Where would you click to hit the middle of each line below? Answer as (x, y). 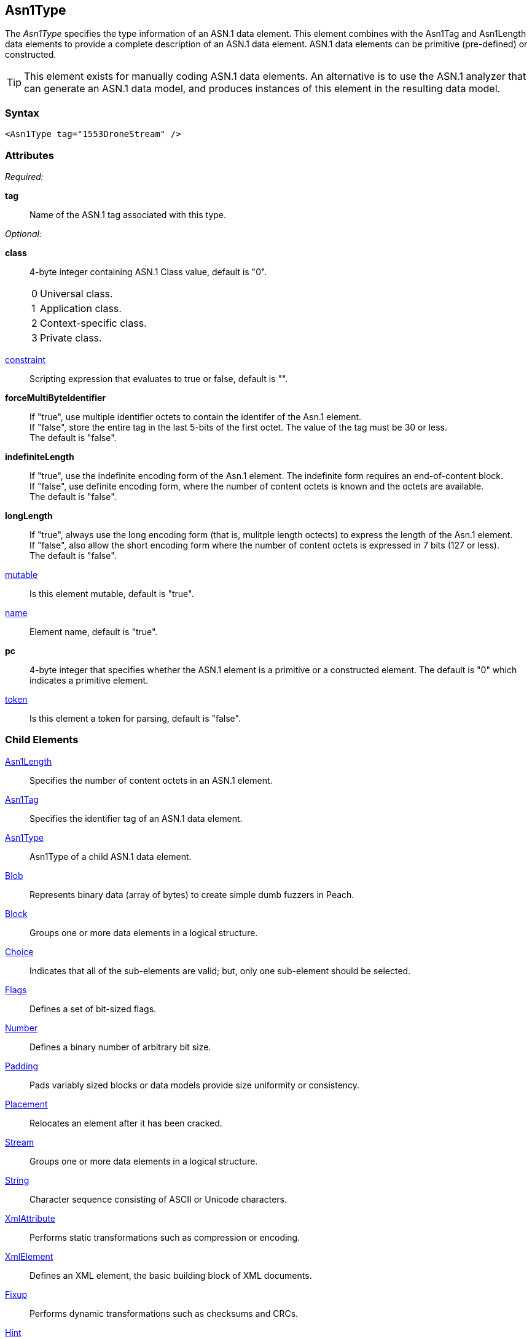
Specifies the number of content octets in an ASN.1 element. (151, 780)
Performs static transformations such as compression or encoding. (165, 1237)
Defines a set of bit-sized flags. (93, 1009)
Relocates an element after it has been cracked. (126, 1123)
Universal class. (76, 293)
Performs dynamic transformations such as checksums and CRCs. (164, 1313)
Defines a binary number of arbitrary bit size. (120, 1047)
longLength (29, 515)
